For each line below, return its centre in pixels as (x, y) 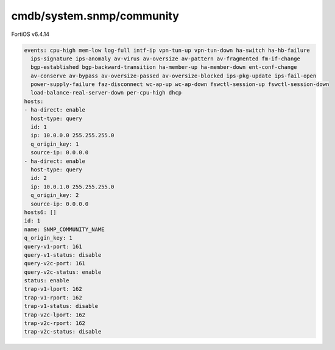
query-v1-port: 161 (53, 246)
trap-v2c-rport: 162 (55, 323)
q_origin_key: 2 (55, 195)
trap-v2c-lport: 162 (55, 315)
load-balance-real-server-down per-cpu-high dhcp (106, 93)
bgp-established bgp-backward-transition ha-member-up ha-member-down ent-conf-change (164, 67)
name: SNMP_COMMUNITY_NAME (64, 229)
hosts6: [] (40, 212)
